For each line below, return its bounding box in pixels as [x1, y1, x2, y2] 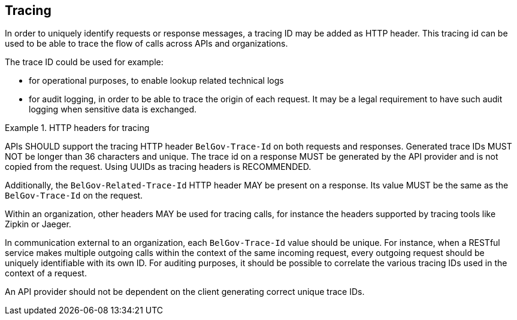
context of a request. [5, 268, 87, 279]
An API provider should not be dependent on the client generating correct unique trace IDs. [5, 287, 365, 297]
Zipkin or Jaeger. [5, 219, 71, 230]
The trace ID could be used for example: [5, 57, 164, 68]
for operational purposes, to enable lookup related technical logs [29, 75, 284, 86]
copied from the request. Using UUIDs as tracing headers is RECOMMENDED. [5, 161, 312, 172]
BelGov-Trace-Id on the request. [5, 190, 143, 201]
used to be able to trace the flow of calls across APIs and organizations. [5, 38, 288, 49]
